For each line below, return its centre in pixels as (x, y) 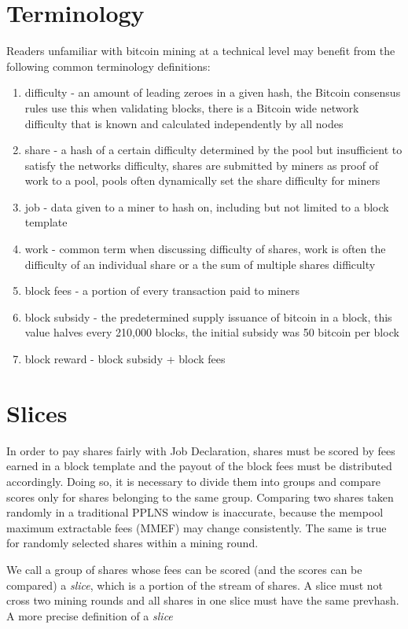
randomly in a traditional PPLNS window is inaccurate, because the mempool (195, 512)
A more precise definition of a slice (90, 615)
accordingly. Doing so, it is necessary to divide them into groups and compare (193, 481)
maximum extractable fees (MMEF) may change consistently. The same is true (197, 527)
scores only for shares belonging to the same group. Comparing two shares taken (200, 497)
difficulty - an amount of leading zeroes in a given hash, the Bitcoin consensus (213, 92)
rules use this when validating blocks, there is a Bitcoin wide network (192, 107)
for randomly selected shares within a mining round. (132, 543)
